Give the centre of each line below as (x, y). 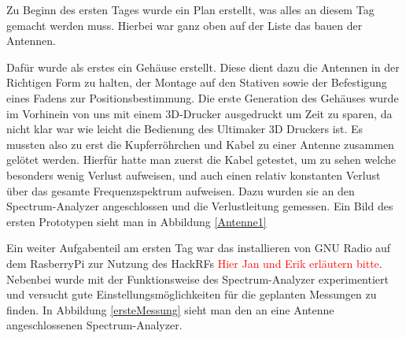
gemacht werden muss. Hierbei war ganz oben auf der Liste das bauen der (185, 25)
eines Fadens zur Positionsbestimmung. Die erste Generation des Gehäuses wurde (203, 97)
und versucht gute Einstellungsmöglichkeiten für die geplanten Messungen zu (192, 294)
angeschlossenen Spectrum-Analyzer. (94, 325)
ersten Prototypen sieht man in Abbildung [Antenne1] (137, 221)
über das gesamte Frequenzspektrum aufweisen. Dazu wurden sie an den (181, 190)
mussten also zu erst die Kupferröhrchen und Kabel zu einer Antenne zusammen (200, 144)
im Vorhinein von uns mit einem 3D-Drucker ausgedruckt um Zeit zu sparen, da (199, 113)
